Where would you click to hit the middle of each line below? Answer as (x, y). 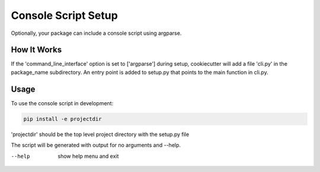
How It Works (36, 50)
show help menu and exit (88, 156)
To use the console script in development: (62, 103)
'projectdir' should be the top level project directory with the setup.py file (100, 134)
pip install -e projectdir (63, 119)
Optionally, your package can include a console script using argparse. (96, 33)
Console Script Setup (64, 15)
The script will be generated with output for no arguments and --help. (96, 145)
